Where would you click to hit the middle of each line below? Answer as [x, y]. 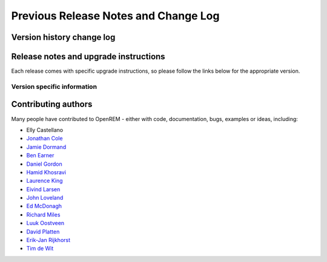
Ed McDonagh [44, 206]
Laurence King [45, 181]
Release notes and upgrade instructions [88, 57]
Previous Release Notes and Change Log [115, 16]
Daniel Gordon [45, 164]
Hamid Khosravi [46, 172]
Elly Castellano [45, 129]
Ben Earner [40, 156]
